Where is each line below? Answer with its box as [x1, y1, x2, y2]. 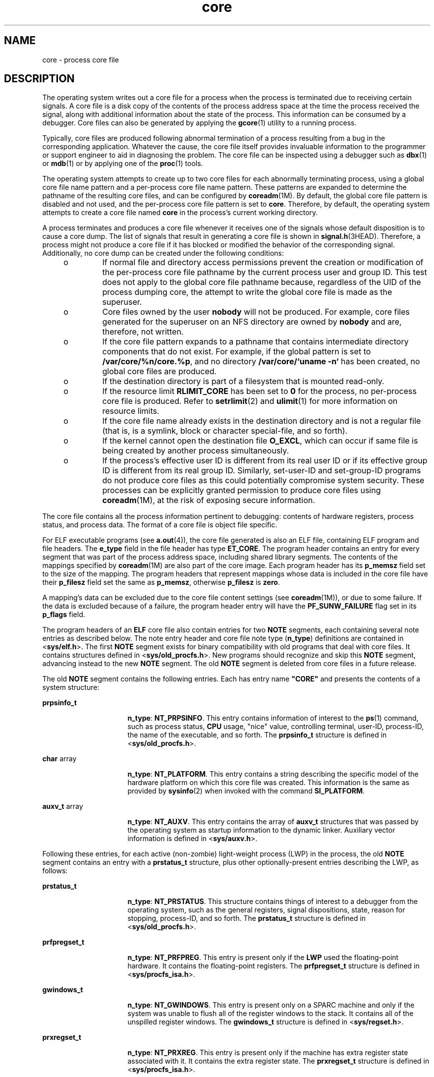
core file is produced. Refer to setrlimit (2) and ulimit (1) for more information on [102, 396, 398, 406]
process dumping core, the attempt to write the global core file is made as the [102, 287, 392, 297]
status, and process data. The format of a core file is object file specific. [42, 520, 277, 529]
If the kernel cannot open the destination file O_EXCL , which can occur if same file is [102, 436, 418, 446]
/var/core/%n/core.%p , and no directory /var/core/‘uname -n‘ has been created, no [102, 356, 420, 367]
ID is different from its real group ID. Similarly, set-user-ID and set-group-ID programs [102, 465, 421, 476]
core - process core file [42, 55, 119, 64]
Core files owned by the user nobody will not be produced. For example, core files [102, 307, 410, 317]
